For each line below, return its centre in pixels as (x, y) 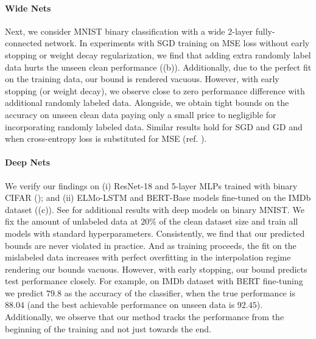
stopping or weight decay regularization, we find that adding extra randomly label (158, 54)
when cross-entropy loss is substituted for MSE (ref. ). (106, 138)
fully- (265, 31)
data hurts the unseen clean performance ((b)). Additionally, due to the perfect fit (158, 67)
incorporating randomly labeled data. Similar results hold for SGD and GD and (154, 126)
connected (23, 43)
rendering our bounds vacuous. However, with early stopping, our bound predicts (156, 269)
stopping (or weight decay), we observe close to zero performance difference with (155, 90)
